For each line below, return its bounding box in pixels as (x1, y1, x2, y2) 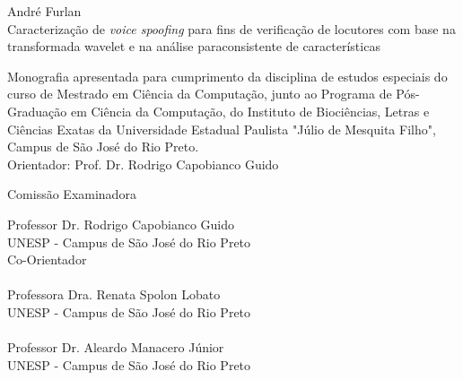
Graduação (7, 101, 67, 120)
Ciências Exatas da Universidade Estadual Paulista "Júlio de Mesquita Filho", (7, 119, 436, 138)
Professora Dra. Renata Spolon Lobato (7, 285, 221, 304)
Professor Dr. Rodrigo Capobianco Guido (7, 214, 235, 233)
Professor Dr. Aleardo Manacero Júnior (7, 338, 224, 357)
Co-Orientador (7, 250, 87, 269)
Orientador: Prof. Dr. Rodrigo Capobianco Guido (7, 154, 279, 173)
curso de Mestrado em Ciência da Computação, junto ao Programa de (7, 84, 392, 103)
